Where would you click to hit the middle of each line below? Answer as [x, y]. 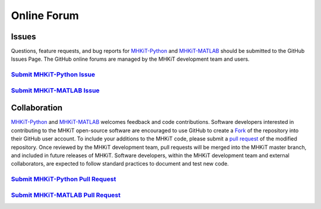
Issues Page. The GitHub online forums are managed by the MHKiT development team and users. [130, 59]
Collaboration [37, 108]
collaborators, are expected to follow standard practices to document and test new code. [120, 164]
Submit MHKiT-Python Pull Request [64, 179]
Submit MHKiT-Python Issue [53, 74]
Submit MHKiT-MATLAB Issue [55, 91]
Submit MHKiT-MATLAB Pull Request [66, 195]
